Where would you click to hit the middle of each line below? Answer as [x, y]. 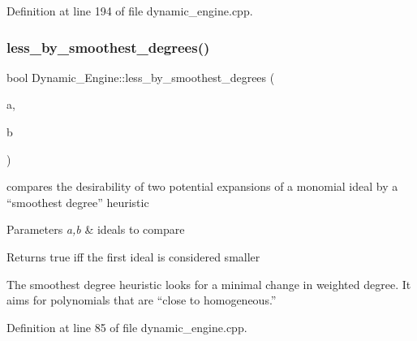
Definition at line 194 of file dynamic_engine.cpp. [130, 11]
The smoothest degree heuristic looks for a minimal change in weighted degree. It [209, 284]
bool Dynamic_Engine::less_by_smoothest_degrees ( [141, 77]
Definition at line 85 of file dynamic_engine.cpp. [127, 327]
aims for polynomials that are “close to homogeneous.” [142, 300]
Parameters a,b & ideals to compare [96, 229]
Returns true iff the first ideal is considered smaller [133, 256]
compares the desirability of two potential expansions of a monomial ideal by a [202, 186]
